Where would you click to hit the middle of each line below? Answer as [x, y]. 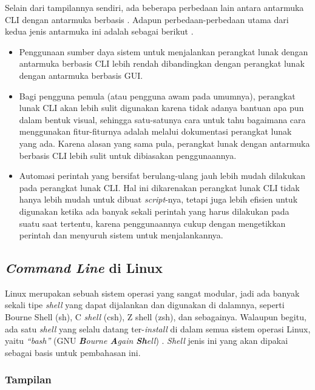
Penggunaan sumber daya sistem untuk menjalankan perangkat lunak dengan [164, 51]
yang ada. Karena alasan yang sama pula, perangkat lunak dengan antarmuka [164, 143]
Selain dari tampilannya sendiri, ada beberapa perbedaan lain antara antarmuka [154, 7]
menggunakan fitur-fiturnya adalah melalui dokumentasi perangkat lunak [155, 131]
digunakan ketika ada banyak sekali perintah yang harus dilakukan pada [154, 211]
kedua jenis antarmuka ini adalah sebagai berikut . [99, 31]
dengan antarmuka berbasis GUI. [81, 75]
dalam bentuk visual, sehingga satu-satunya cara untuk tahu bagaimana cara [162, 119]
